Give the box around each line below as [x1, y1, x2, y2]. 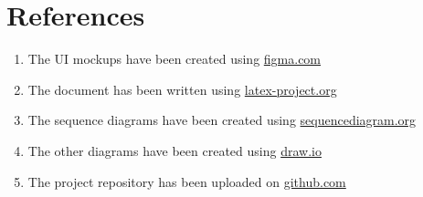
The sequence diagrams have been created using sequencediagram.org [27, 110, 417, 130]
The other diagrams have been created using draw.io [27, 140, 322, 160]
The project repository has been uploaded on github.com [27, 171, 346, 191]
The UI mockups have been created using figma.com [27, 49, 322, 68]
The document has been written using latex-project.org [27, 79, 337, 98]
